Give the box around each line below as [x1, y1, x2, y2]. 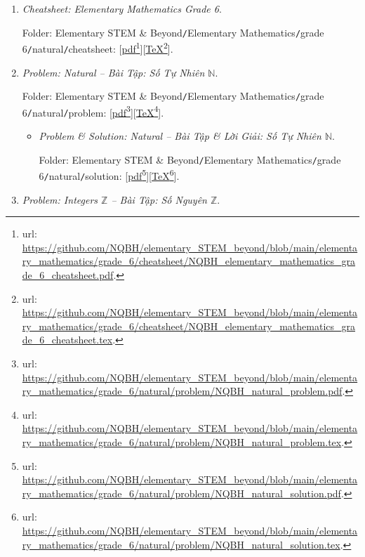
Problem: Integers [22, 192, 98, 207]
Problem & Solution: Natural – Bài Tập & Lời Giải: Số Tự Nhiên [39, 129, 321, 143]
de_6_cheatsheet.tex [22, 332, 113, 347]
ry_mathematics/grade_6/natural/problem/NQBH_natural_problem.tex [22, 435, 342, 449]
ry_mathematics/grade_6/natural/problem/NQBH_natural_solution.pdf [22, 485, 341, 500]
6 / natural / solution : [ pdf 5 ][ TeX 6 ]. [39, 166, 180, 183]
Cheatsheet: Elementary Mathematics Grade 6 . [22, 1, 222, 15]
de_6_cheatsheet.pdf [22, 268, 114, 282]
